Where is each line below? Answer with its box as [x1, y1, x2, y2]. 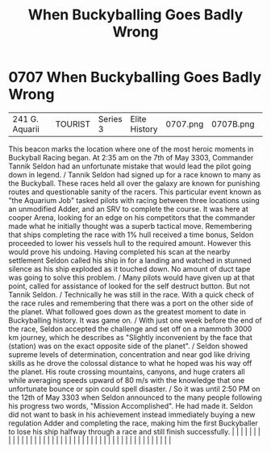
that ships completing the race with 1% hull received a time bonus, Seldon [8, 230, 254, 239]
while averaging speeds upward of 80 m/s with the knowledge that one [8, 375, 245, 384]
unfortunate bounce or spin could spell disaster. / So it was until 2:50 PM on [8, 384, 261, 393]
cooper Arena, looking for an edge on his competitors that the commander [8, 212, 256, 222]
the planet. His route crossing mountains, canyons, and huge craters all [8, 367, 245, 376]
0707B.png [211, 118, 256, 130]
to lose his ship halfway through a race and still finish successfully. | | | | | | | [8, 426, 261, 436]
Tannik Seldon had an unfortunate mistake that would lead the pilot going [8, 161, 252, 171]
